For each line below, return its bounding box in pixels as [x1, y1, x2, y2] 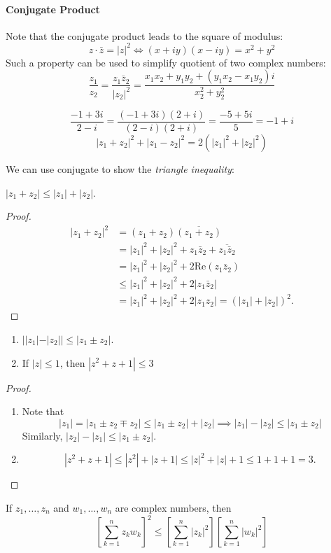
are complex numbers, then [115, 500, 232, 514]
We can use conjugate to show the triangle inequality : [6, 161, 234, 176]
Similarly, [22, 428, 63, 442]
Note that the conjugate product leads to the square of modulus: [6, 28, 283, 43]
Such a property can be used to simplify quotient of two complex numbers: [6, 55, 326, 69]
